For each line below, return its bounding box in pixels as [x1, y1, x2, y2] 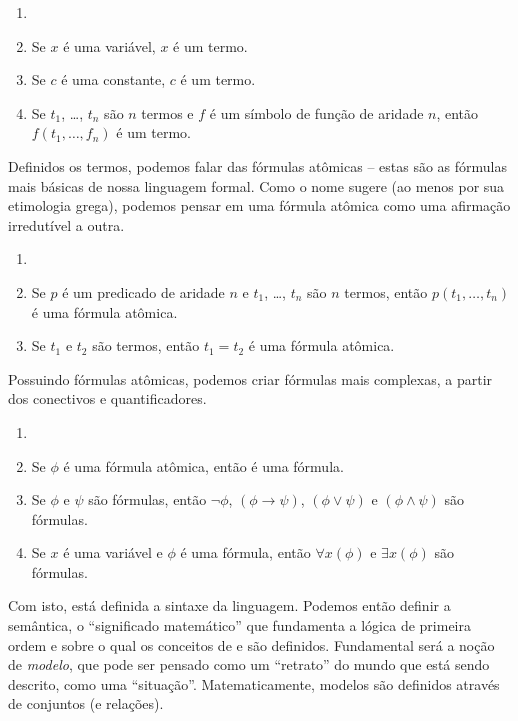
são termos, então [92, 335, 200, 356]
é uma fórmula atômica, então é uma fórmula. [63, 455, 344, 476]
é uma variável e [63, 542, 163, 563]
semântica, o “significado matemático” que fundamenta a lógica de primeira [8, 615, 471, 636]
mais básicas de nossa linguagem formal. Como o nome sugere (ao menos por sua [8, 175, 505, 196]
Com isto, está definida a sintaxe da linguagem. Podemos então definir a [8, 595, 451, 616]
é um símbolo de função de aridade [209, 102, 424, 123]
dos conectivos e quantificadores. [8, 388, 207, 409]
